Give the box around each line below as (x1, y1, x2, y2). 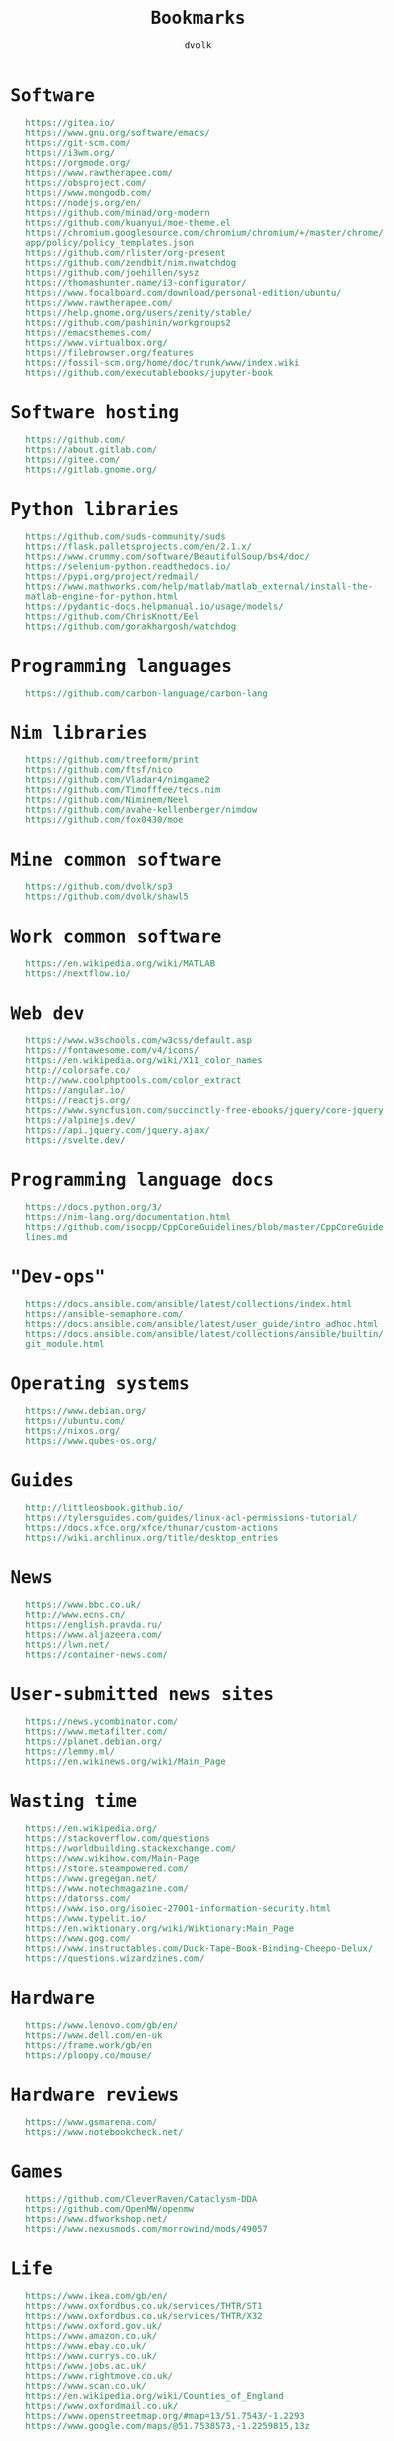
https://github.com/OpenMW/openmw (24, 2203, 195, 2214)
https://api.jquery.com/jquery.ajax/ (24, 1125, 210, 1136)
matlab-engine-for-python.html (24, 590, 179, 602)
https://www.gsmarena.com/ (24, 2116, 158, 2127)
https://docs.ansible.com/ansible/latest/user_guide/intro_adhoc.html (24, 1318, 379, 1330)
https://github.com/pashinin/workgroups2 (24, 317, 232, 328)
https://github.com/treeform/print (24, 754, 200, 766)
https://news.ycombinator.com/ (24, 1715, 179, 1727)
